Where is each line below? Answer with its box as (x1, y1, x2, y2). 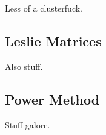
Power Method (5, 89, 100, 108)
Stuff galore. (5, 118, 50, 131)
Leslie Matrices (5, 31, 102, 50)
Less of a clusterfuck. (5, 2, 83, 14)
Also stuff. (5, 60, 43, 72)
